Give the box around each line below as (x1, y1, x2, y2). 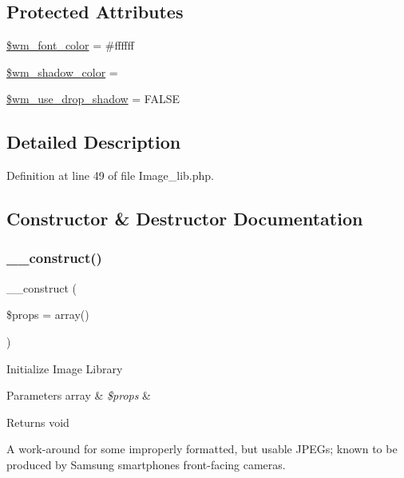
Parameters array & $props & (6, 387, 151, 404)
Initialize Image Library (6, 360, 123, 376)
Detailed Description (6, 129, 181, 154)
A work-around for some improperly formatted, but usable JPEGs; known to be (6, 440, 398, 457)
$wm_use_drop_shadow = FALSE (6, 90, 180, 107)
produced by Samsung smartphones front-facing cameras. (6, 456, 286, 472)
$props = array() (6, 306, 89, 323)
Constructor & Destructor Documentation (6, 206, 363, 231)
